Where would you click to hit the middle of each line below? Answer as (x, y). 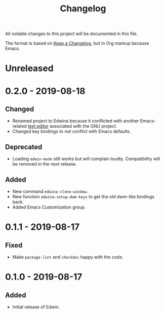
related (20, 126)
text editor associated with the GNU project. (72, 126)
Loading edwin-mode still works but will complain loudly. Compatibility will (86, 159)
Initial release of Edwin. (36, 307)
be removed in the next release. (44, 164)
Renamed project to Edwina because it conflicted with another (76, 121)
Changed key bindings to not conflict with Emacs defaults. (72, 132)
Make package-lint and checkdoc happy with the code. (68, 257)
